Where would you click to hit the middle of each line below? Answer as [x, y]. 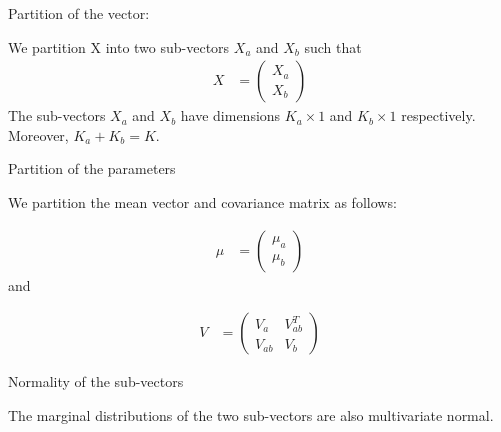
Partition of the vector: [79, 13]
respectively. [438, 115]
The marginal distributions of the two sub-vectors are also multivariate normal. [251, 414]
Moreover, [38, 134]
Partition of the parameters [92, 168]
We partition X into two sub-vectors [119, 46]
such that [333, 46]
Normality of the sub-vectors [96, 381]
